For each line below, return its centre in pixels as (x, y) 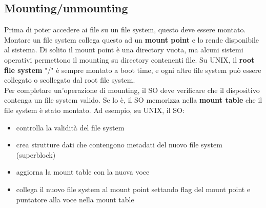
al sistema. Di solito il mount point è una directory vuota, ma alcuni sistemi (124, 50)
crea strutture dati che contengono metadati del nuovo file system (119, 145)
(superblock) (36, 154)
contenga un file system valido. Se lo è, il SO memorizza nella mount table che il (133, 100)
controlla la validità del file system (70, 127)
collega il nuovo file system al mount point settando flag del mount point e (133, 189)
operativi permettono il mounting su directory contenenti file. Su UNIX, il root (129, 59)
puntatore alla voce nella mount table (75, 199)
